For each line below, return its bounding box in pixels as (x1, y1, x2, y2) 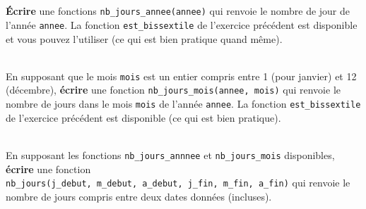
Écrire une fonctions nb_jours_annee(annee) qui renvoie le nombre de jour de (6, 4, 350, 18)
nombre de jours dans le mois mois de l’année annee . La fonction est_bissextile (6, 96, 361, 110)
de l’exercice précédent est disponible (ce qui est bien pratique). (6, 110, 281, 125)
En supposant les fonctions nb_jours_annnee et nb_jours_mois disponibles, (6, 147, 335, 162)
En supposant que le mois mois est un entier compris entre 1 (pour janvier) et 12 (6, 68, 357, 83)
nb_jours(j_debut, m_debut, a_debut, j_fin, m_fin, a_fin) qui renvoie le (6, 175, 350, 190)
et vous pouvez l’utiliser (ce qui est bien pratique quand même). (6, 31, 283, 46)
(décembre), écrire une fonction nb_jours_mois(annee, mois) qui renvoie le (6, 82, 341, 97)
